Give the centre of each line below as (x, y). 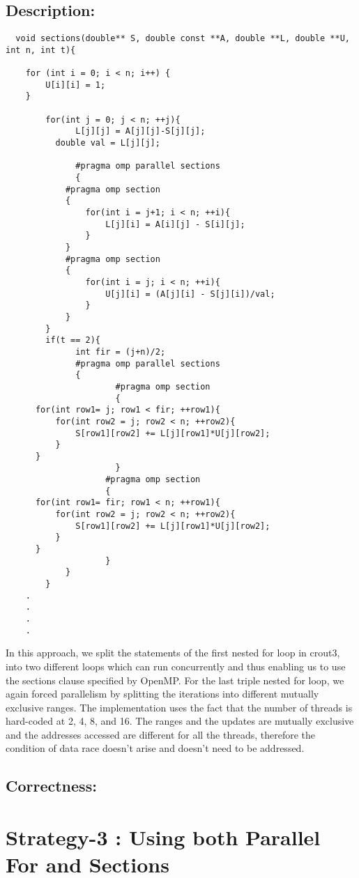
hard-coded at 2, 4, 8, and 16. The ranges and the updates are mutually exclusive (180, 721)
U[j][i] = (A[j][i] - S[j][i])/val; (190, 294)
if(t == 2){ (73, 340)
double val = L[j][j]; (108, 143)
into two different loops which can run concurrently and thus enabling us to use (176, 666)
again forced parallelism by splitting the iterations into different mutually (162, 694)
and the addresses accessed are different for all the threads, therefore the (161, 734)
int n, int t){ (41, 50)
